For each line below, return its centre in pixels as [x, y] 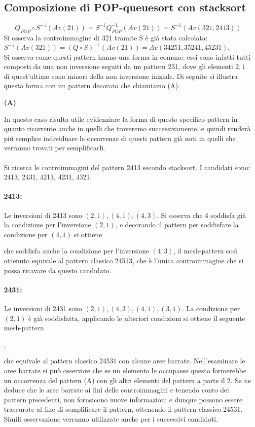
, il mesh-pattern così [205, 251]
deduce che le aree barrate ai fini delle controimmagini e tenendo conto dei [117, 390]
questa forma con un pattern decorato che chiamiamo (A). [92, 86]
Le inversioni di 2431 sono [43, 308]
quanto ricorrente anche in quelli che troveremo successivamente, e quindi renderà [127, 128]
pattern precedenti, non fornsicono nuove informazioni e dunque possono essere [123, 399]
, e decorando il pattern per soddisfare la [177, 225]
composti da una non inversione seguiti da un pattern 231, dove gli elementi [119, 66]
